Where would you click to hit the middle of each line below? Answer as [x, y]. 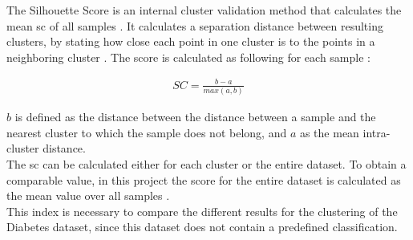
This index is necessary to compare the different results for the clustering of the [202, 211]
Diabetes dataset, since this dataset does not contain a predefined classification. [202, 227]
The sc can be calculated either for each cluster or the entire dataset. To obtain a [206, 164]
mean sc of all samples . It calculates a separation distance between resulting [195, 25]
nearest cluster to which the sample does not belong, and [147, 132]
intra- [377, 132]
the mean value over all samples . [88, 195]
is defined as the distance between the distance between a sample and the [195, 117]
